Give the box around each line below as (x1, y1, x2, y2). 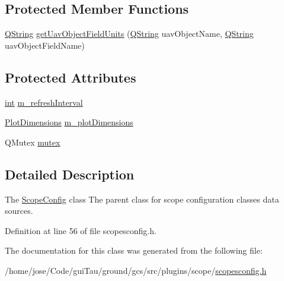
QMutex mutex (5, 135, 60, 148)
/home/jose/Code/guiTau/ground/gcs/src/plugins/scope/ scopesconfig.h (5, 264, 267, 276)
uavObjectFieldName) (5, 39, 85, 51)
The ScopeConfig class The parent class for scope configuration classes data (5, 192, 279, 205)
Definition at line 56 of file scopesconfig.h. (5, 224, 157, 236)
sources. (5, 204, 33, 217)
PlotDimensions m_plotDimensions (5, 116, 133, 128)
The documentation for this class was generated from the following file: (5, 244, 263, 257)
